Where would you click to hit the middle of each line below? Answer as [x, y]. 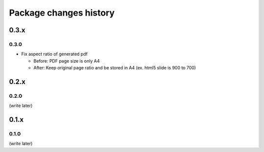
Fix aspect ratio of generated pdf [55, 54]
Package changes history [62, 13]
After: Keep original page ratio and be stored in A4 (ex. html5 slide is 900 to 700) [115, 68]
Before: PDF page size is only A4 [66, 61]
